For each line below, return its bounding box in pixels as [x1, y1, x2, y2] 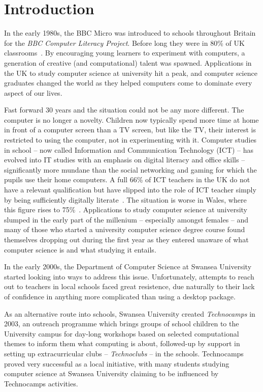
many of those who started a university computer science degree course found [4, 224, 245, 235]
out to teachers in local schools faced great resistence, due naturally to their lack [4, 281, 255, 292]
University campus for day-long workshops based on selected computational [4, 328, 239, 339]
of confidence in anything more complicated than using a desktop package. [4, 291, 236, 301]
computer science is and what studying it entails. [4, 244, 156, 255]
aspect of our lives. [4, 87, 62, 98]
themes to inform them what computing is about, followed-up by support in [4, 338, 240, 349]
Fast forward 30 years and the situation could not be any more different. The [4, 104, 244, 115]
